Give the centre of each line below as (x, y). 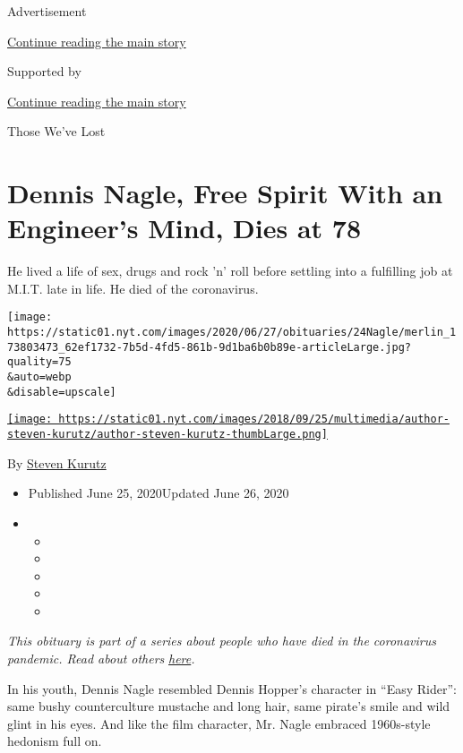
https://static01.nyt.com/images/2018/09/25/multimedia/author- (254, 419)
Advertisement (47, 11)
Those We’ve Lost (56, 131)
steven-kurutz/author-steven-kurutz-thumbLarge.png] (167, 435)
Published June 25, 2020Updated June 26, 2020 (159, 493)
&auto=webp (39, 377)
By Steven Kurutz (57, 462)
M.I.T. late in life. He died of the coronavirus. (133, 288)
